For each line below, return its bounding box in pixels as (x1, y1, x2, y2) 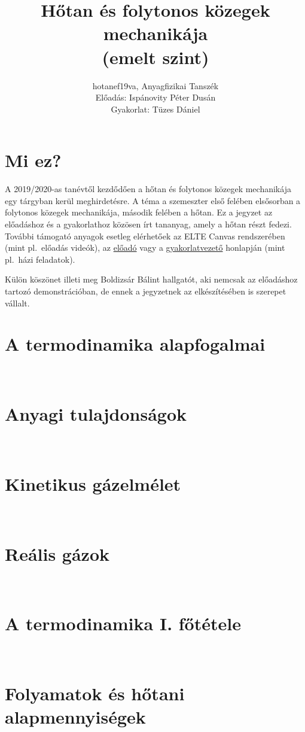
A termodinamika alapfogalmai (5, 332, 266, 356)
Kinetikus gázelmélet (5, 471, 181, 496)
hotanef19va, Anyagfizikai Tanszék (92, 79, 219, 92)
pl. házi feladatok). (5, 253, 75, 265)
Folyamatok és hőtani (5, 681, 185, 705)
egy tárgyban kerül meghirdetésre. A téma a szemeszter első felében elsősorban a (5, 194, 301, 206)
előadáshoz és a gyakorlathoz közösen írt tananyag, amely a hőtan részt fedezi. (5, 218, 292, 230)
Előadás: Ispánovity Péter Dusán (95, 91, 216, 104)
